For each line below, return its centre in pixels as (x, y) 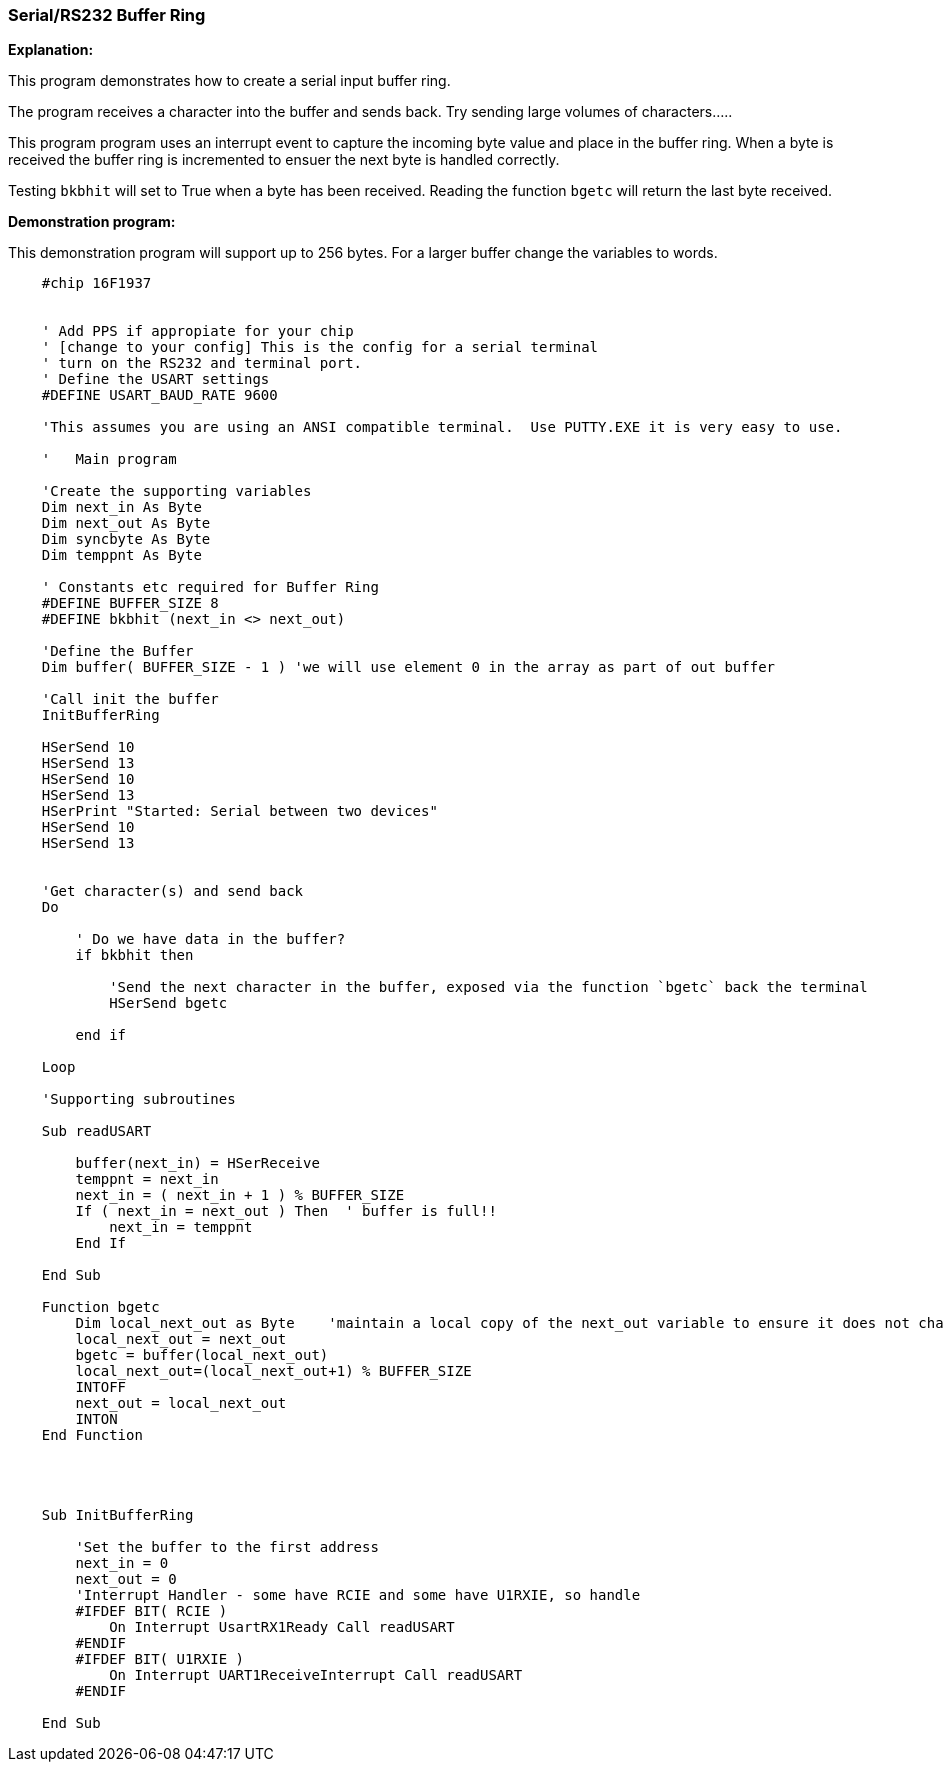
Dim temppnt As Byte (121, 555)
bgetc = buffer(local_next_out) (202, 1355)
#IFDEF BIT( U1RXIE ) (160, 1659)
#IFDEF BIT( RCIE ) (151, 1611)
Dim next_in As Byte (121, 507)
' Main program (109, 459)
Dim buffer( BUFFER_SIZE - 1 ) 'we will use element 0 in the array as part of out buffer (408, 667)
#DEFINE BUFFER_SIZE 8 (130, 603)
